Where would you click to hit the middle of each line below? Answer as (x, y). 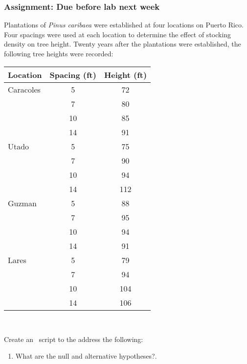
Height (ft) (125, 74)
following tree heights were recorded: (59, 53)
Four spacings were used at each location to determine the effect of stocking (118, 34)
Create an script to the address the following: (74, 339)
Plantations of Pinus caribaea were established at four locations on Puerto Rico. (124, 25)
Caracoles (24, 89)
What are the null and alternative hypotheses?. (86, 355)
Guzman (22, 203)
